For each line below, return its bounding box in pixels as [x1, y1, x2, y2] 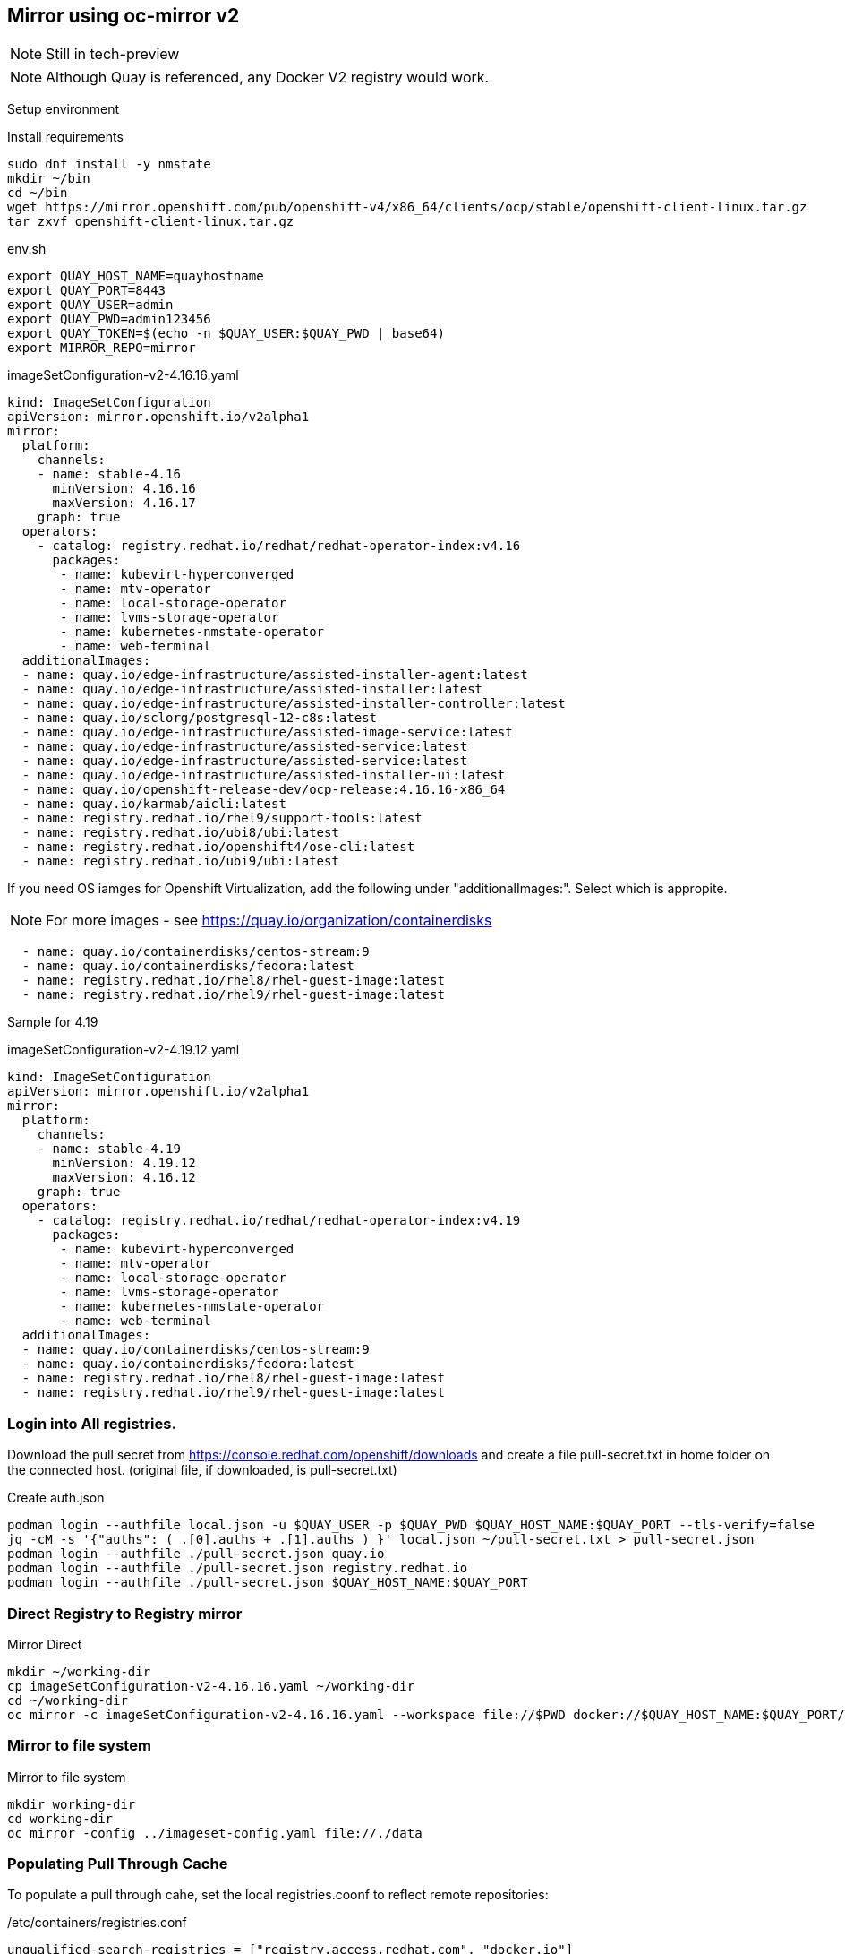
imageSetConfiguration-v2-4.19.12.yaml [7, 1042, 240, 1058]
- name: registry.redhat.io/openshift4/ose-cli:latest [21, 839, 415, 855]
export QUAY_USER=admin [7, 297, 174, 313]
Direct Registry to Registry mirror [7, 1604, 243, 1623]
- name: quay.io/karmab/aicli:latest [21, 796, 286, 812]
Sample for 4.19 [7, 1014, 98, 1030]
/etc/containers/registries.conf [7, 1915, 187, 1931]
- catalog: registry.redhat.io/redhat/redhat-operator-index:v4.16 [37, 538, 521, 554]
